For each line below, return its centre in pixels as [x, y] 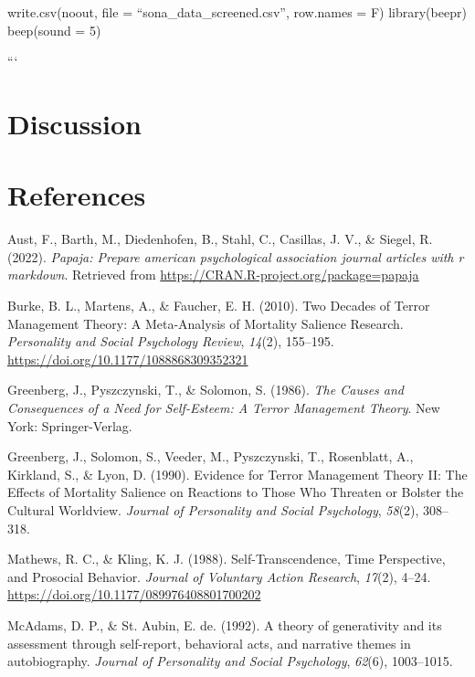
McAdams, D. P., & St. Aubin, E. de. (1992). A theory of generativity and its [225, 624]
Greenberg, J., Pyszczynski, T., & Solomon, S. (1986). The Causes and [206, 390]
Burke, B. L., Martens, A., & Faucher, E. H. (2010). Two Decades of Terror [219, 306]
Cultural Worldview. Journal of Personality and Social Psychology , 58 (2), [213, 510]
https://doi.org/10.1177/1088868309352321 [128, 359]
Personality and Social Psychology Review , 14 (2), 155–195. [171, 341]
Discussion [74, 123]
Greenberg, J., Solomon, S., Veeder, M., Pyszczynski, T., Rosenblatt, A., [211, 456]
